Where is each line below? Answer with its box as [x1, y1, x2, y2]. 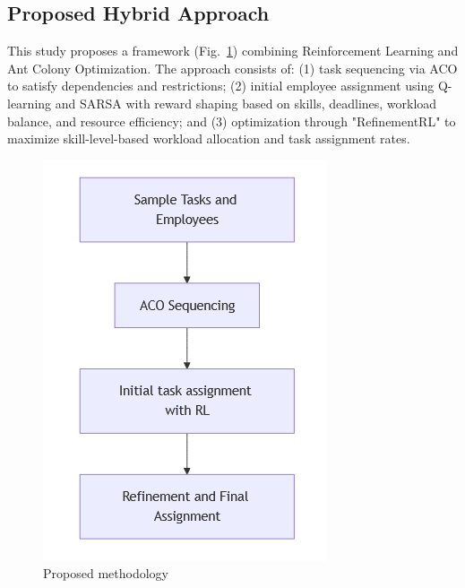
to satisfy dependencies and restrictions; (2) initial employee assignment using [7, 76, 435, 95]
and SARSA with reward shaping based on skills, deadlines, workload [55, 93, 437, 112]
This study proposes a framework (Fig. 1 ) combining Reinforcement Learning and [7, 41, 459, 60]
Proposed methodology [43, 564, 168, 583]
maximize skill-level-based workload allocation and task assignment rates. [7, 129, 410, 148]
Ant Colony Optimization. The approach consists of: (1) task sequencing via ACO [7, 58, 458, 77]
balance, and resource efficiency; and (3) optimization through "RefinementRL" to [7, 111, 456, 130]
